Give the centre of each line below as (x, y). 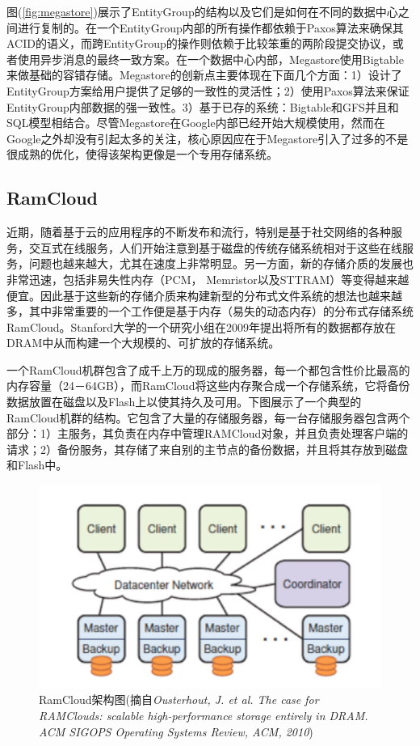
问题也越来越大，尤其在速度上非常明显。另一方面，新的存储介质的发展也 (221, 263)
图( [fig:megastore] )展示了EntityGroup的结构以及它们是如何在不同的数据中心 (202, 11)
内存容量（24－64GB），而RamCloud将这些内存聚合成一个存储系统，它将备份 (208, 386)
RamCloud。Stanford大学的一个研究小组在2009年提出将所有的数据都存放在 (202, 326)
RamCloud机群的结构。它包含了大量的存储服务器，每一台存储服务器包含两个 (208, 417)
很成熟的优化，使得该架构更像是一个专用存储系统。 (142, 154)
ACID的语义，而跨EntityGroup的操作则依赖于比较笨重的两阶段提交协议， (199, 43)
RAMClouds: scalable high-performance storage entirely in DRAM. (204, 716)
